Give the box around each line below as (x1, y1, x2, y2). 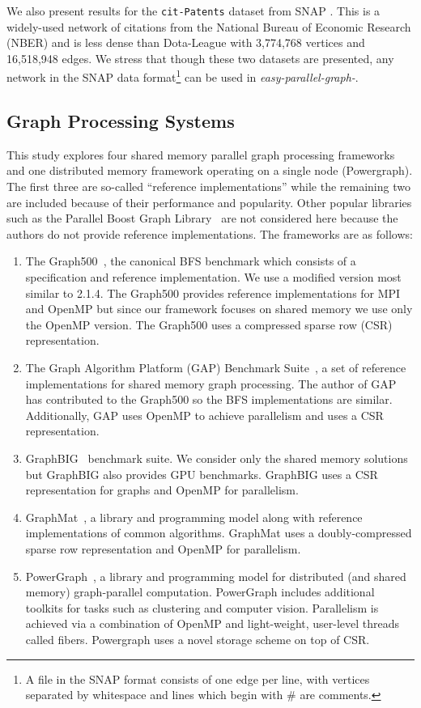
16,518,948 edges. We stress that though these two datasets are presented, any (6, 49, 394, 66)
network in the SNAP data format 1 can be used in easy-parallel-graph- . (6, 66, 359, 86)
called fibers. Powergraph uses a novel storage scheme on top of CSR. (25, 630, 370, 647)
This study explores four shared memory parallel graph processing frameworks (6, 146, 395, 163)
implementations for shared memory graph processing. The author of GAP (25, 375, 397, 392)
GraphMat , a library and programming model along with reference (25, 508, 363, 525)
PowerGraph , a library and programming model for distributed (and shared (25, 567, 406, 584)
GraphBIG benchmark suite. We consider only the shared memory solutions (25, 449, 408, 466)
